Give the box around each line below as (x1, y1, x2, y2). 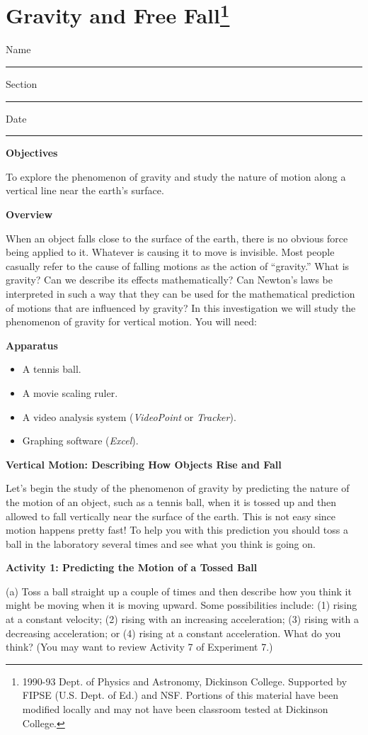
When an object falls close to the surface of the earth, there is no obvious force (6, 230, 348, 245)
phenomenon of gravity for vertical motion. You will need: (6, 314, 257, 329)
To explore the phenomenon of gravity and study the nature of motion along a (6, 169, 346, 184)
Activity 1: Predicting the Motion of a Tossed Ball (6, 560, 258, 575)
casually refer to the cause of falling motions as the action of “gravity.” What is (6, 258, 350, 273)
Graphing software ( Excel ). (22, 433, 139, 448)
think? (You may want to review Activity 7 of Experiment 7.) (6, 639, 273, 654)
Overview (6, 207, 53, 222)
